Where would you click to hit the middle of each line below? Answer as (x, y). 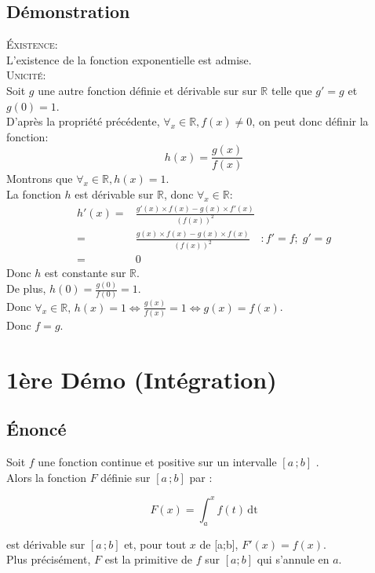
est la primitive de (149, 559)
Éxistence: (32, 44)
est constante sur (86, 273)
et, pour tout (155, 544)
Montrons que (40, 179)
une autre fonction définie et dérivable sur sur (147, 90)
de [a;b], (219, 544)
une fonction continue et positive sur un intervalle (157, 462)
